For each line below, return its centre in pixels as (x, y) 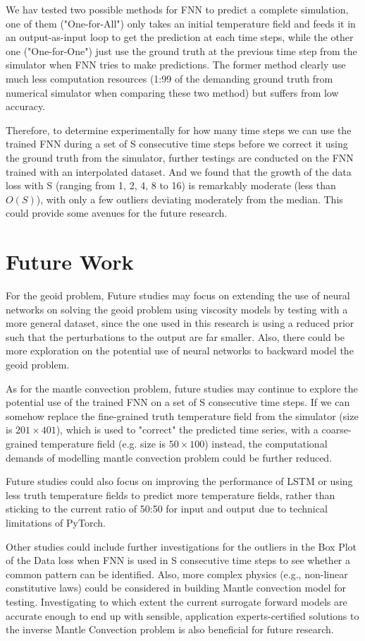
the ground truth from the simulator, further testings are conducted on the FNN (180, 157)
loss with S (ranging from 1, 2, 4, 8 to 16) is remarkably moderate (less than (171, 185)
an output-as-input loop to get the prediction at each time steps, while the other (180, 37)
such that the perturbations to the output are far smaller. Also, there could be (175, 336)
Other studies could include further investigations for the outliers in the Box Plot (181, 546)
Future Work (70, 262)
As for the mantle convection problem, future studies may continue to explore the (182, 388)
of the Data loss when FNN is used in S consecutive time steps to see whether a (178, 560)
